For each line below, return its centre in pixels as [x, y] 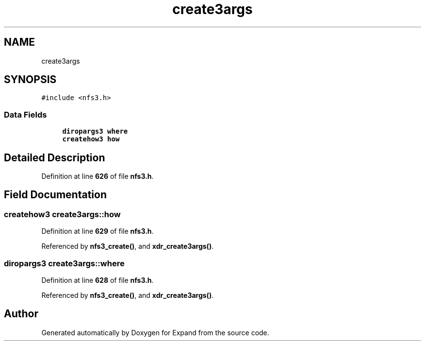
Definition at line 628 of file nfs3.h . [98, 280]
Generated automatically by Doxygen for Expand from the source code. [155, 332]
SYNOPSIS [30, 80]
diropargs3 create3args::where [64, 263]
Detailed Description [55, 157]
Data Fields [25, 114]
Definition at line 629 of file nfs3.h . [98, 231]
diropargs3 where [95, 131]
